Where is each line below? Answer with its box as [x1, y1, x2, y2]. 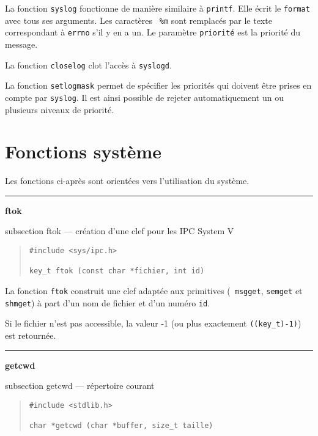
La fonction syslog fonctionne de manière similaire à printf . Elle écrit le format [5, 2, 310, 14]
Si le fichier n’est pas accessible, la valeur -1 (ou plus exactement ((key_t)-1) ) [5, 317, 301, 330]
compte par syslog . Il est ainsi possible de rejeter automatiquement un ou [5, 91, 284, 103]
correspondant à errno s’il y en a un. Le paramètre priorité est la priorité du [5, 26, 301, 39]
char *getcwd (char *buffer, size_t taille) [29, 421, 213, 430]
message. [5, 37, 38, 50]
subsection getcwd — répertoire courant [5, 379, 155, 392]
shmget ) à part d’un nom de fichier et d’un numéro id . [5, 296, 210, 309]
